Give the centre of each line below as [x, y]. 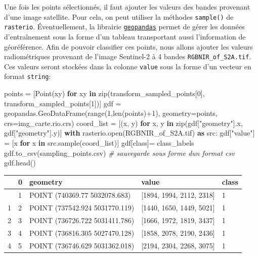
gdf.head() [20, 163]
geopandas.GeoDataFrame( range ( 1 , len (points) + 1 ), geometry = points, [111, 113]
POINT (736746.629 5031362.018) [82, 245]
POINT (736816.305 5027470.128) [82, 232]
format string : [28, 76]
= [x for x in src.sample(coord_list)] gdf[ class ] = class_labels [99, 143]
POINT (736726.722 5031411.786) [82, 220]
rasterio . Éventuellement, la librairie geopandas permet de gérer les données [124, 27]
